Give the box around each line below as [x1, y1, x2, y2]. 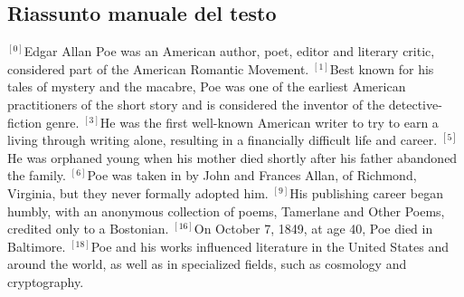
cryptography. [7, 272, 84, 291]
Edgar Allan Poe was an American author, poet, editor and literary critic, [24, 42, 435, 61]
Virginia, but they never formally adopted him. [7, 183, 269, 202]
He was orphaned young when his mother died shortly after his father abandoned [7, 148, 458, 167]
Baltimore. [7, 236, 66, 255]
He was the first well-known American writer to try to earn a [99, 112, 439, 131]
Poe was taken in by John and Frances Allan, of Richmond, [87, 166, 417, 185]
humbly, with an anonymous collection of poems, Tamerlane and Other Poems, [7, 201, 445, 220]
